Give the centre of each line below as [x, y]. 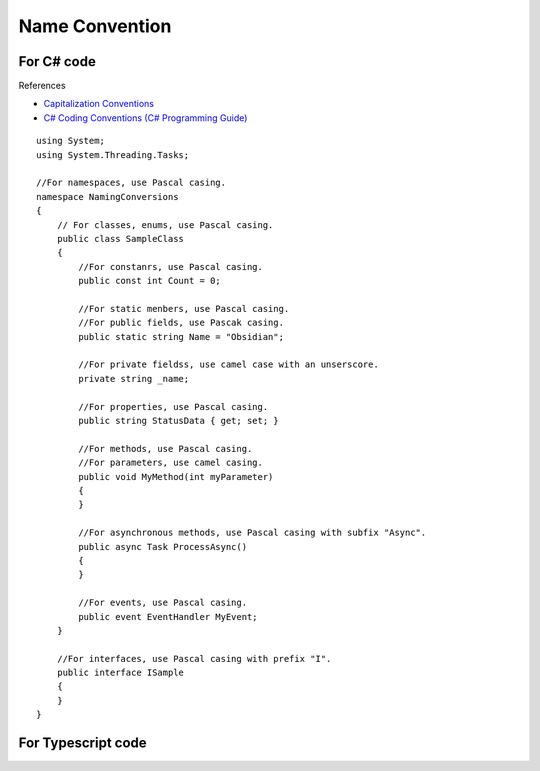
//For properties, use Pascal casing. [173, 406]
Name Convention [95, 26]
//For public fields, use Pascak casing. [181, 323]
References [42, 86]
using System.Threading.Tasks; [113, 154]
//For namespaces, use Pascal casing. [131, 183]
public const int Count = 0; [150, 281]
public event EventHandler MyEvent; [168, 616]
